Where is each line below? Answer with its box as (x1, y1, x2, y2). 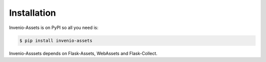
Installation (9, 7, 56, 18)
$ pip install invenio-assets (19, 37, 93, 43)
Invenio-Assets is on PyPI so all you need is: (9, 25, 99, 31)
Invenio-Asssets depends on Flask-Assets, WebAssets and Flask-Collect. (9, 50, 158, 56)
